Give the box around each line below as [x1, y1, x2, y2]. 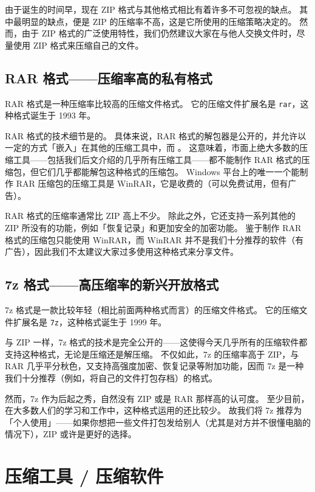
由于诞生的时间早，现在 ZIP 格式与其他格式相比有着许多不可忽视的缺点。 [5, 3, 297, 15]
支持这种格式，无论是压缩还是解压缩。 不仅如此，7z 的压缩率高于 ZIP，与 [5, 347, 299, 360]
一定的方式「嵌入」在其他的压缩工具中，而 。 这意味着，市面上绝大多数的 [5, 141, 300, 154]
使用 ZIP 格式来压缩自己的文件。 [13, 38, 144, 51]
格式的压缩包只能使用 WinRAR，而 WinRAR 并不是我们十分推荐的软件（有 [5, 233, 304, 246]
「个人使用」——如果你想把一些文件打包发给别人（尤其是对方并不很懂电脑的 [5, 415, 311, 428]
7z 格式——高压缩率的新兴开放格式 [5, 275, 219, 294]
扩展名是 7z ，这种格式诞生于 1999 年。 [13, 315, 167, 328]
